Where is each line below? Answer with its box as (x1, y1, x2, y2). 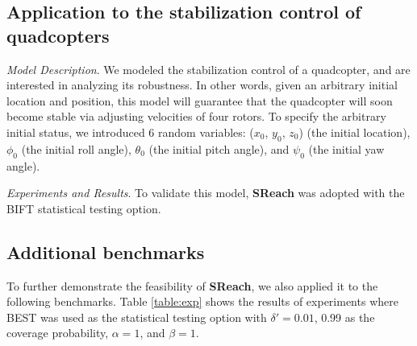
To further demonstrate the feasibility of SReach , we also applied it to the (6, 277, 378, 294)
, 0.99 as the (314, 308, 375, 325)
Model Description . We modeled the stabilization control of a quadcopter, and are (6, 60, 411, 77)
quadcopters (6, 23, 110, 47)
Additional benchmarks (6, 239, 205, 264)
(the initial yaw (308, 140, 385, 157)
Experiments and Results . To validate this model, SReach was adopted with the (6, 184, 405, 201)
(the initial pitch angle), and (148, 140, 290, 157)
